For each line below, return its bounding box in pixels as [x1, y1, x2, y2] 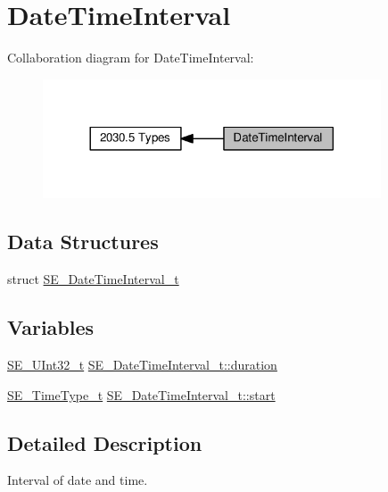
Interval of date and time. [7, 471, 148, 489]
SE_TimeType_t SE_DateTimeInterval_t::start [7, 385, 276, 404]
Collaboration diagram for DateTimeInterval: [7, 48, 254, 67]
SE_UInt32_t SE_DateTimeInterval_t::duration [7, 354, 277, 373]
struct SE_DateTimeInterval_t [7, 270, 179, 288]
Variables [7, 313, 95, 341]
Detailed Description [7, 429, 202, 456]
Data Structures [7, 228, 159, 255]
